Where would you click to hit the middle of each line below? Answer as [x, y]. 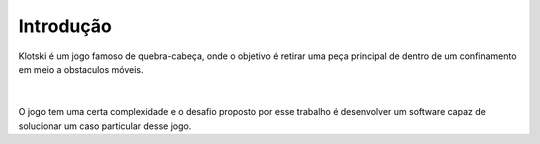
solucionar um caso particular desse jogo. [105, 126]
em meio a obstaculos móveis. [81, 69]
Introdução [65, 26]
